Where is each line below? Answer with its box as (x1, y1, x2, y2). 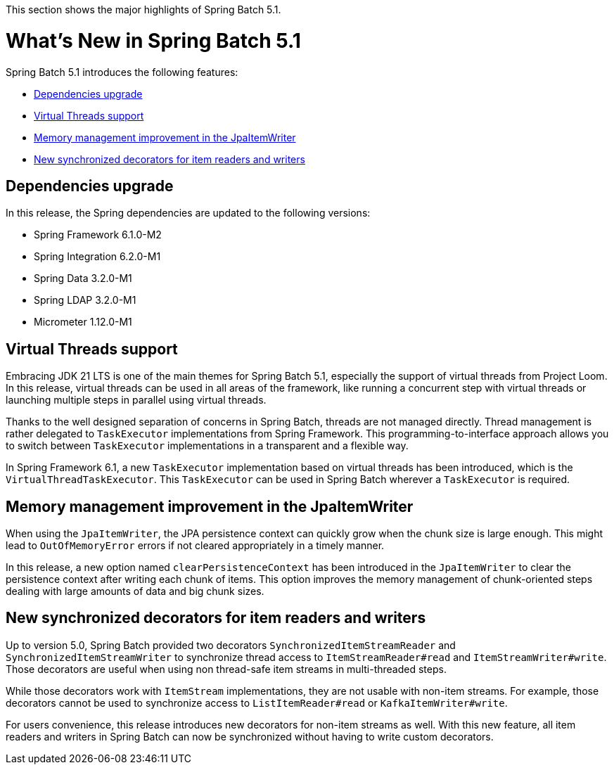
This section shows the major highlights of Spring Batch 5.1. (6, 4, 281, 15)
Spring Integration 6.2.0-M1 (34, 250, 161, 263)
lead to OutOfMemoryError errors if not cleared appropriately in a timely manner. (6, 539, 385, 552)
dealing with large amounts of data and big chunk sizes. (6, 585, 264, 598)
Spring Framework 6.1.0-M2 (34, 229, 162, 241)
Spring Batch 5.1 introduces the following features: (6, 65, 238, 78)
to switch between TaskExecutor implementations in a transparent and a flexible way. (6, 439, 409, 452)
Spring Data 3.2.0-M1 (34, 272, 132, 285)
